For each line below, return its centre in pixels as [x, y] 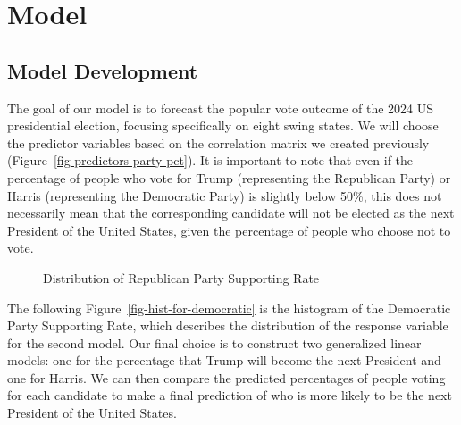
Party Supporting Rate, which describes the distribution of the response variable [228, 325]
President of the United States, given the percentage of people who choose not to [229, 230]
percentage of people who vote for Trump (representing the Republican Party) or [229, 177]
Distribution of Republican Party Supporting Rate [181, 277]
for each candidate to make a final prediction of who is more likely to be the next [230, 395]
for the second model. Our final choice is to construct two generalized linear [214, 342]
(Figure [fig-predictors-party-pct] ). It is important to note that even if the [210, 160]
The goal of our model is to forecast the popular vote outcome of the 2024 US [221, 108]
